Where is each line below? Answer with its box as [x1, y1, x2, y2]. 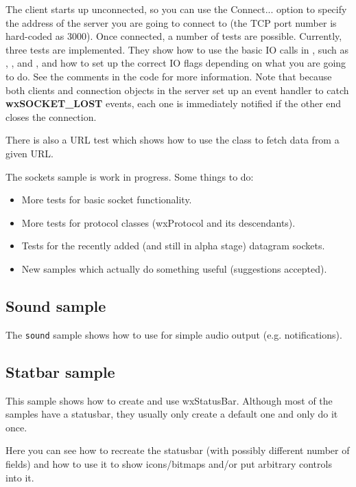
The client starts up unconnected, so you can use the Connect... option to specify [5, 2, 347, 16]
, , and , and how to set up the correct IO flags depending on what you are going [5, 56, 346, 70]
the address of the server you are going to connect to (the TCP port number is [5, 15, 337, 30]
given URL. [5, 146, 54, 160]
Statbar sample [5, 361, 115, 382]
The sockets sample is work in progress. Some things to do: [5, 169, 254, 183]
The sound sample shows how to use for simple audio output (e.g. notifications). [5, 327, 342, 341]
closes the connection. [5, 109, 97, 124]
